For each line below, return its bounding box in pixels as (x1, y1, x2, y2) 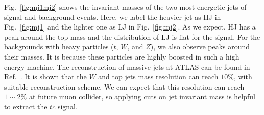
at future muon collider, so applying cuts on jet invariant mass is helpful (29, 91, 255, 102)
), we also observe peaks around (150, 41, 250, 52)
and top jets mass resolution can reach (98, 71, 219, 82)
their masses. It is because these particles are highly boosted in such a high (4, 51, 239, 62)
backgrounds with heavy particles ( (4, 41, 114, 52)
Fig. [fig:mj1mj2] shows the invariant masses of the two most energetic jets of (4, 2, 247, 12)
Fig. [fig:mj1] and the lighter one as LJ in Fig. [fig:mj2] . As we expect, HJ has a (4, 21, 256, 32)
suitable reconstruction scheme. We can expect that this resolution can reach (4, 81, 245, 92)
